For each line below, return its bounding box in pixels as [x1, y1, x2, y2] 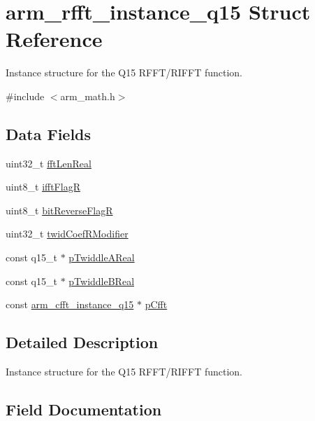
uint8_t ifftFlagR [6, 179, 80, 194]
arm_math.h [60, 88, 115, 103]
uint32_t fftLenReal [6, 156, 91, 170]
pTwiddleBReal [68, 273, 135, 288]
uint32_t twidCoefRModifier [6, 226, 129, 241]
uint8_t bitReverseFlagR [6, 202, 113, 217]
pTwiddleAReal [68, 250, 135, 265]
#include [6, 88, 45, 103]
